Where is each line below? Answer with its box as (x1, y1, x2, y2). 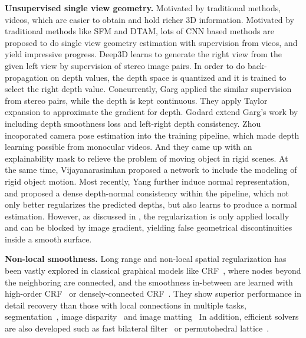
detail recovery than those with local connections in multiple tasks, (5, 298, 246, 311)
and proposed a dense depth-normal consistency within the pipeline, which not (5, 186, 289, 199)
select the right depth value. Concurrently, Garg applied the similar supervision (5, 83, 292, 95)
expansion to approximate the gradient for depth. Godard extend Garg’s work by (5, 106, 298, 118)
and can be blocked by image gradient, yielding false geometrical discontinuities (5, 221, 292, 234)
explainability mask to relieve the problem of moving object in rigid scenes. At (5, 152, 288, 164)
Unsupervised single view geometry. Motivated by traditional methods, (5, 2, 281, 14)
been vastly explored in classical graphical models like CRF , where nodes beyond (5, 264, 301, 277)
